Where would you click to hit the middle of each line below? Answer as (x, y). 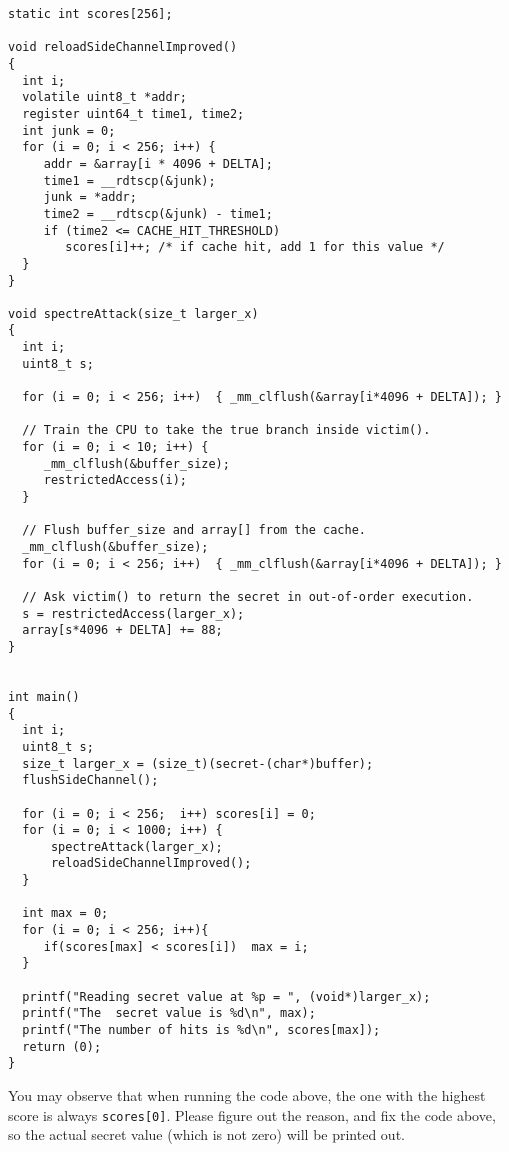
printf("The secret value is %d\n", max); (169, 1013)
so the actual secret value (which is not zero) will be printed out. (206, 1134)
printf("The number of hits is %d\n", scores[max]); (201, 1030)
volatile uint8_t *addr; (104, 97)
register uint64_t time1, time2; (133, 113)
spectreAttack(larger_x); (136, 846)
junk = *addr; (90, 197)
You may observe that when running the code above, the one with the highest (247, 1095)
